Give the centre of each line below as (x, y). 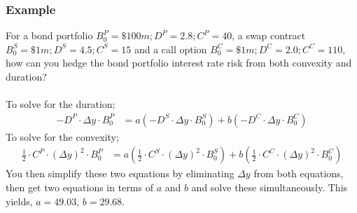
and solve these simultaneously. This (269, 187)
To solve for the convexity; (62, 136)
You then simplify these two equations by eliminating (120, 173)
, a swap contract (269, 35)
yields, (19, 201)
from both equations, (299, 173)
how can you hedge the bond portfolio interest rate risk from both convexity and (179, 63)
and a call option (170, 49)
